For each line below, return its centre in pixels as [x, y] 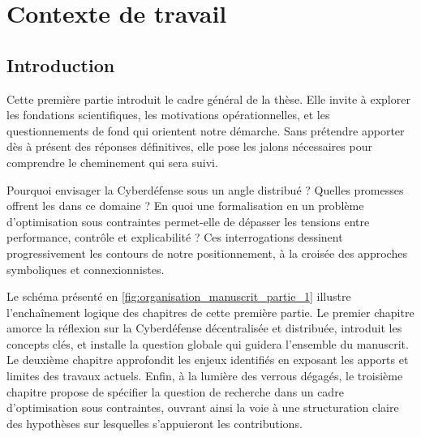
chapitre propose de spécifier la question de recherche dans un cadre [175, 391]
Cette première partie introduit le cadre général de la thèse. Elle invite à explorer [208, 99]
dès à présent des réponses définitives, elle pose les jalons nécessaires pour [189, 146]
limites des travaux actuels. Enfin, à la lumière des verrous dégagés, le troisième [205, 376]
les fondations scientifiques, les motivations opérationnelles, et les [168, 115]
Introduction [61, 64]
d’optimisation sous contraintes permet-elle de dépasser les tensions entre [188, 221]
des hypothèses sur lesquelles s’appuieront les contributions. [155, 423]
